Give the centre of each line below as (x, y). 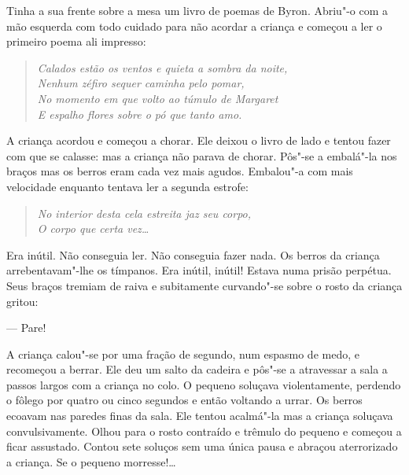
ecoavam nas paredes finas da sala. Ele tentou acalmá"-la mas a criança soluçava (200, 416)
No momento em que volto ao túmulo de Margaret (158, 98)
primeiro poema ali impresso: (76, 41)
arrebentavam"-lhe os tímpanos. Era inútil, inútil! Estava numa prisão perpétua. (199, 270)
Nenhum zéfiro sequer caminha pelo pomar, (141, 83)
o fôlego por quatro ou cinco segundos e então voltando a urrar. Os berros (184, 400)
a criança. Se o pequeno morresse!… (91, 461)
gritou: (22, 301)
